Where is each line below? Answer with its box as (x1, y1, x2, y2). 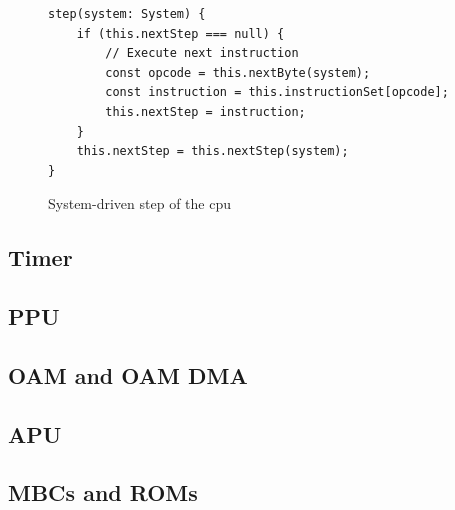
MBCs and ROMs (8, 477, 198, 508)
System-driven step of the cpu (48, 193, 231, 214)
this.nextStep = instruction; (105, 104, 306, 119)
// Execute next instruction (105, 46, 299, 61)
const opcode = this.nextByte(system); (105, 65, 371, 80)
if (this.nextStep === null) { (76, 26, 285, 41)
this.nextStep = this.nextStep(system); (76, 144, 349, 159)
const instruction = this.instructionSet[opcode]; (105, 85, 449, 100)
